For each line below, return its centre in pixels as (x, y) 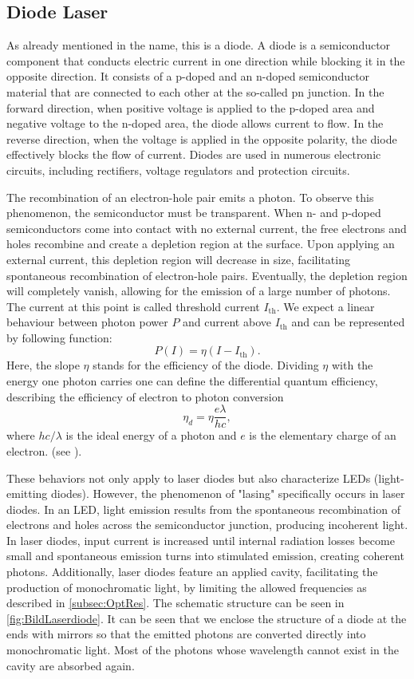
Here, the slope (43, 365)
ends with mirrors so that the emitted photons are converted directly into (186, 634)
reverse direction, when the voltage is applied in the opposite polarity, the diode (202, 138)
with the (352, 365)
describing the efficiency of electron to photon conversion (145, 396)
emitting (27, 493)
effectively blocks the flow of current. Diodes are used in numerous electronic (194, 154)
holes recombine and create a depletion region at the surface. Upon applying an (201, 244)
